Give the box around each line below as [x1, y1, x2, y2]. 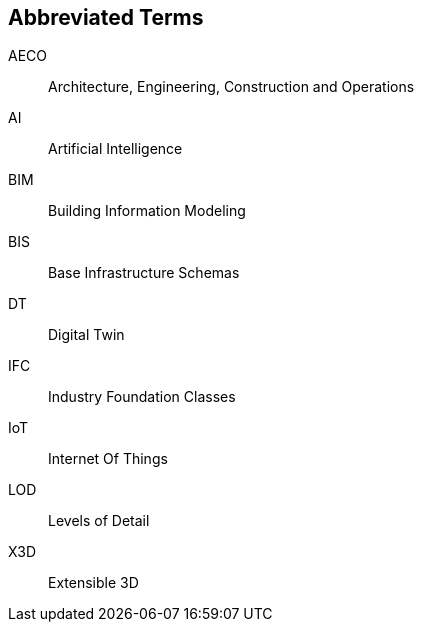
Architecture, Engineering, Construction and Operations [48, 78, 415, 96]
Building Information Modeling [48, 202, 246, 220]
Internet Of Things [48, 450, 168, 468]
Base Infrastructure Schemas [48, 264, 240, 282]
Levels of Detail [48, 512, 150, 530]
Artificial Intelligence [48, 140, 183, 158]
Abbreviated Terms [8, 5, 204, 30]
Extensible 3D [48, 574, 139, 592]
